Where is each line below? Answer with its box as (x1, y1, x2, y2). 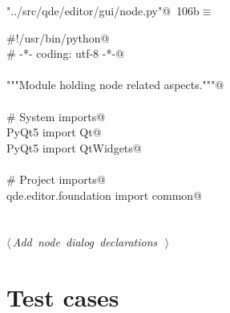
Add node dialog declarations (12, 234, 158, 250)
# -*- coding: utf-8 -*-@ (6, 45, 124, 62)
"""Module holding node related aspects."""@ (6, 76, 224, 93)
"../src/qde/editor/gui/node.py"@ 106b (6, 2, 200, 18)
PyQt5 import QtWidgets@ (6, 139, 142, 156)
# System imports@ (6, 108, 106, 124)
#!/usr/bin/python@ (6, 29, 110, 46)
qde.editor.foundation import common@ (6, 186, 202, 203)
